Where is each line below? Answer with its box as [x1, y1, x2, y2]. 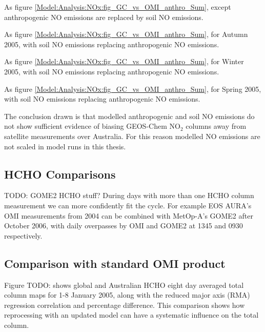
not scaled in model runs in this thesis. [4, 141, 126, 151]
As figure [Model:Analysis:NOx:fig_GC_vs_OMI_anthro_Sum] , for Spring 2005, [4, 83, 261, 94]
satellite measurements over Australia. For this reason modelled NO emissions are [4, 130, 260, 141]
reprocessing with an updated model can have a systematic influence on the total [4, 309, 259, 320]
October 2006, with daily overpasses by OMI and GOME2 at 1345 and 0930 [4, 220, 243, 231]
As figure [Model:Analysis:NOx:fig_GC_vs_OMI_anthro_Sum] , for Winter [4, 56, 244, 67]
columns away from [186, 121, 247, 131]
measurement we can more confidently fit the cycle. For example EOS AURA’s [4, 200, 252, 210]
